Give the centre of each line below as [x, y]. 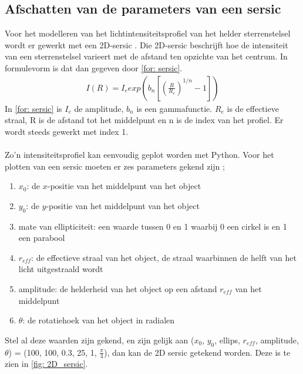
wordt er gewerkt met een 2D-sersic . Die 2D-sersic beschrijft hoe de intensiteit [147, 44]
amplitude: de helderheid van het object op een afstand [118, 288]
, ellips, [227, 340]
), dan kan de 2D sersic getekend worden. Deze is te [197, 352]
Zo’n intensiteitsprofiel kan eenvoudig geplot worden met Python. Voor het [139, 154]
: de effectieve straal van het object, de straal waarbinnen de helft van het [164, 257]
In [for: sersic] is [33, 108]
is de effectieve [253, 108]
